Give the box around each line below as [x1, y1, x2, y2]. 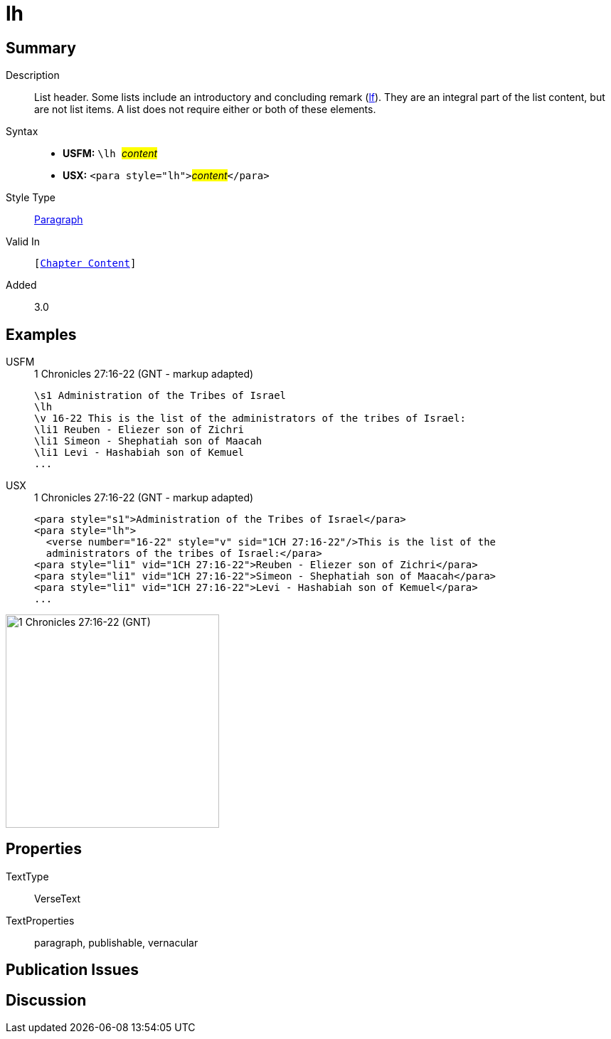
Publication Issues [6, 961, 139, 979]
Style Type [6, 191, 56, 204]
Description [6, 69, 60, 82]
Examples [6, 325, 77, 343]
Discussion [6, 991, 87, 1009]
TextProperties [6, 914, 75, 927]
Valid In [6, 235, 41, 248]
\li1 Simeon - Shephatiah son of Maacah [34, 435, 262, 447]
